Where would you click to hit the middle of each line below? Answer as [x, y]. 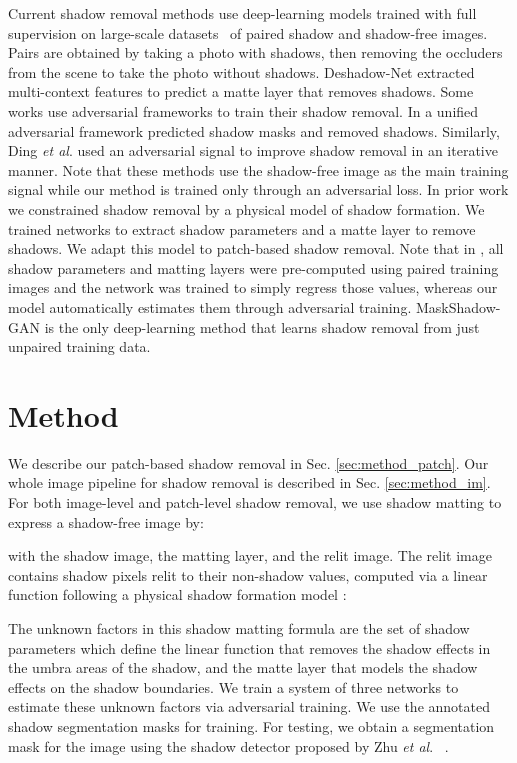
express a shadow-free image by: [106, 521]
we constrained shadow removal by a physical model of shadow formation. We [246, 208]
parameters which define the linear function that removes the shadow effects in [249, 647]
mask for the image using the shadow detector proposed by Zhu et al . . [228, 745]
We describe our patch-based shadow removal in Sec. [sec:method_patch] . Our [248, 462]
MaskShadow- [458, 306]
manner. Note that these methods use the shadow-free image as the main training [258, 169]
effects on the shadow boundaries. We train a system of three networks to [233, 686]
